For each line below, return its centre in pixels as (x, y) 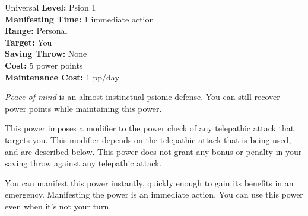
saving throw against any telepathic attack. (83, 163)
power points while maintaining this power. (83, 108)
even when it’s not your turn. (58, 206)
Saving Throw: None (46, 54)
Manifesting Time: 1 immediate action (80, 19)
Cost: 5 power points (44, 65)
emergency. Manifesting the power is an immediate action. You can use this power (154, 194)
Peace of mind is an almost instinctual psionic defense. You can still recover (142, 97)
